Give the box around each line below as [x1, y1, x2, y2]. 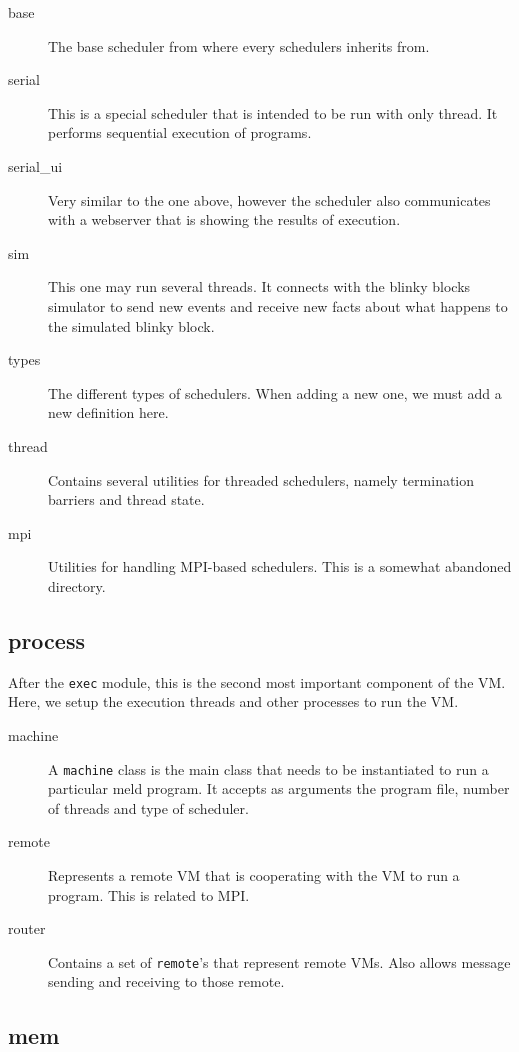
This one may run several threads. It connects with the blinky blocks [48, 276, 471, 297]
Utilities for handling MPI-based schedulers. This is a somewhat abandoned [48, 556, 512, 577]
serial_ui [8, 155, 63, 176]
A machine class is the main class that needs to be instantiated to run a [48, 758, 489, 779]
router [8, 918, 46, 939]
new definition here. [48, 402, 169, 423]
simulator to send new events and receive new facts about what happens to [48, 295, 508, 316]
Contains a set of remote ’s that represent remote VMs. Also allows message [48, 951, 511, 972]
